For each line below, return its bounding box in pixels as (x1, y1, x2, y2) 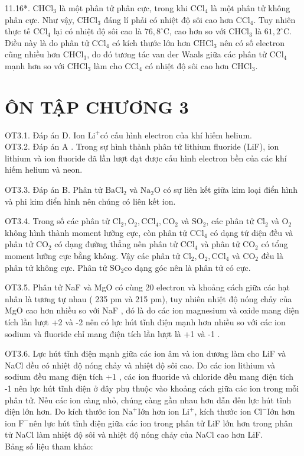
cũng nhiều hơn (5, 48, 61, 60)
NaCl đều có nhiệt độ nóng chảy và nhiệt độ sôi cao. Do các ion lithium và (5, 358, 275, 371)
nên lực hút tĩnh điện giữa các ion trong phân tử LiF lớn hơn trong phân (28, 416, 293, 429)
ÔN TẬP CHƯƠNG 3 (5, 94, 189, 118)
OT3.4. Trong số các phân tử (5, 215, 110, 227)
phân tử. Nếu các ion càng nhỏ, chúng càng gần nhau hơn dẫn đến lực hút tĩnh (5, 393, 292, 406)
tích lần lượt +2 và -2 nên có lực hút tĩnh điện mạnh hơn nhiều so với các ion (5, 316, 286, 328)
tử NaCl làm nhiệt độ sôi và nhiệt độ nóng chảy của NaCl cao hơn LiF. (5, 428, 263, 441)
